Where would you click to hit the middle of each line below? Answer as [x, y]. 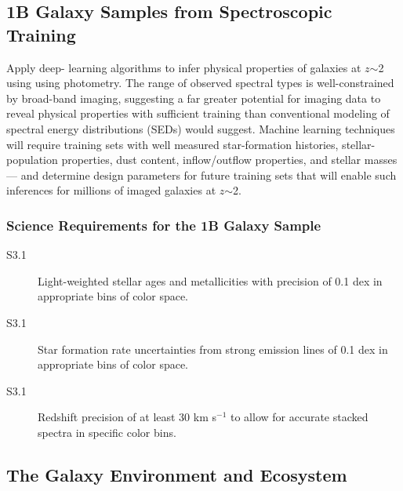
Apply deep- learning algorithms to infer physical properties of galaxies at [184, 67]
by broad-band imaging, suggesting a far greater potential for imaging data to [194, 98]
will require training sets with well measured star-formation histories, [172, 144]
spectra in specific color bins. [107, 432]
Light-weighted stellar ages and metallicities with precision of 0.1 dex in [210, 280]
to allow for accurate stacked [300, 417]
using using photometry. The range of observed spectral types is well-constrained [200, 83]
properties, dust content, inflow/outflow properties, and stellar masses [229, 160]
